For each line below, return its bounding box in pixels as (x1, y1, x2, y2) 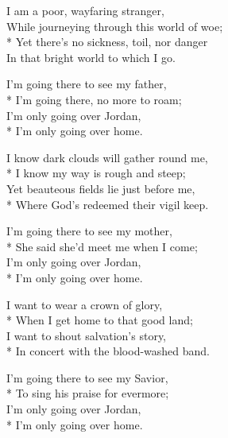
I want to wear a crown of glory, (6, 296, 163, 312)
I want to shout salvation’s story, (6, 327, 167, 343)
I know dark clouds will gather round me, (6, 149, 208, 165)
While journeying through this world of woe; (6, 17, 223, 34)
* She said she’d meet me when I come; (6, 238, 198, 254)
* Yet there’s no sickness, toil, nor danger (6, 33, 208, 50)
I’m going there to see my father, (6, 76, 167, 92)
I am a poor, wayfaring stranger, (6, 2, 164, 18)
